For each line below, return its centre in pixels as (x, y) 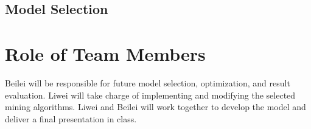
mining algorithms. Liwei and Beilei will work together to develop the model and (155, 107)
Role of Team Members (105, 53)
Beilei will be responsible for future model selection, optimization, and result (148, 82)
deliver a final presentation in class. (71, 118)
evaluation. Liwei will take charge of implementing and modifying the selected (150, 95)
